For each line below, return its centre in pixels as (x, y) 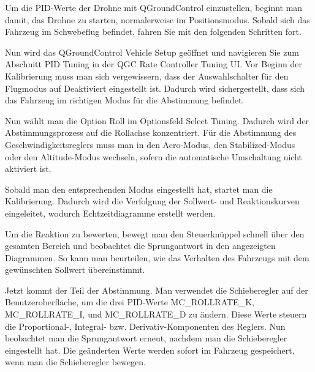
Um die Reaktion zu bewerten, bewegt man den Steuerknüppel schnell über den (155, 233)
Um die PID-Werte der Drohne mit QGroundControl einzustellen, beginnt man (154, 7)
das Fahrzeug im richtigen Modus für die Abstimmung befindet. (125, 100)
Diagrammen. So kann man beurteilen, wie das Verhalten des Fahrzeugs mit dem (157, 257)
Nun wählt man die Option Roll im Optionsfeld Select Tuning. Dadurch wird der (157, 120)
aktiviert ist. (28, 169)
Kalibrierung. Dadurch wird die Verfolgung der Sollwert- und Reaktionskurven (152, 201)
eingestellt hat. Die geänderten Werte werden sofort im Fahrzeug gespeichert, (150, 350)
